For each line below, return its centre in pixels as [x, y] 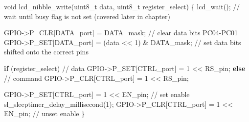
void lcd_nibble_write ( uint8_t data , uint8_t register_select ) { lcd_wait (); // [122, 6]
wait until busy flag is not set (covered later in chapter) [87, 16]
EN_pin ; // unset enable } [45, 113]
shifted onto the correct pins [46, 52]
